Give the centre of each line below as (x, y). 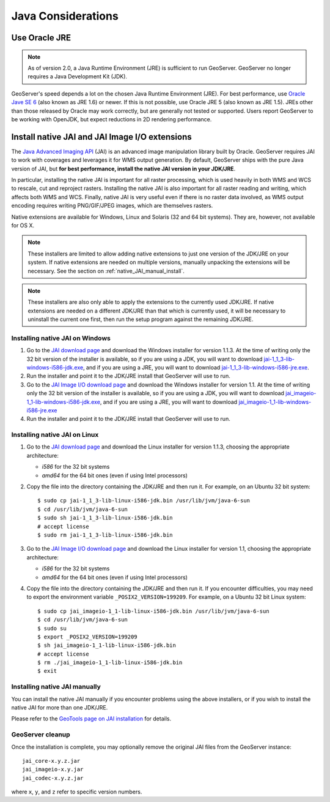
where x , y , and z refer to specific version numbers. (77, 792)
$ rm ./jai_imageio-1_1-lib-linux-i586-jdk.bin (110, 663)
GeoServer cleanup (41, 735)
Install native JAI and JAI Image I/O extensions (101, 137)
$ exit (47, 671)
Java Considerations (65, 16)
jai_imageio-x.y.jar (53, 770)
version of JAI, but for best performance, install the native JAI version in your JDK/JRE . (123, 168)
